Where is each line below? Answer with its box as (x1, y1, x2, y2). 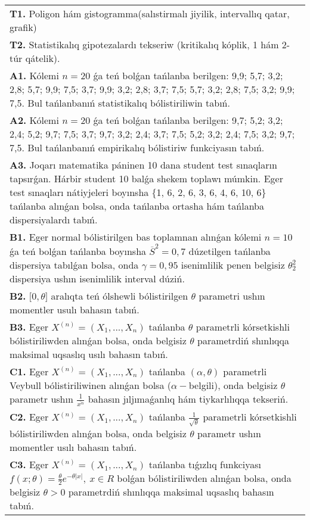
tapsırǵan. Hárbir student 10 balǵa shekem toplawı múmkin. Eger (10, 172, 283, 185)
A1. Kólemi (10, 68, 59, 82)
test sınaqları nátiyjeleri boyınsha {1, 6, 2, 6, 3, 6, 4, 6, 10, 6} (10, 185, 266, 199)
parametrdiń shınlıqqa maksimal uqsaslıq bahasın (68, 485, 274, 499)
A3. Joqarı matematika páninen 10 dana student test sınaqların (10, 158, 277, 172)
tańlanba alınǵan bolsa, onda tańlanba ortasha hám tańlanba (10, 199, 264, 213)
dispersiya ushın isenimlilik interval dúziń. (10, 271, 185, 285)
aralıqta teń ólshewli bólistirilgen (51, 288, 188, 303)
